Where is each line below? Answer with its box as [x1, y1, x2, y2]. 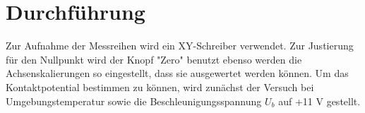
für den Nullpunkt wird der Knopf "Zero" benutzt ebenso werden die [6, 52, 302, 66]
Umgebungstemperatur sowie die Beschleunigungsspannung [6, 93, 262, 108]
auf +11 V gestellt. [278, 93, 361, 108]
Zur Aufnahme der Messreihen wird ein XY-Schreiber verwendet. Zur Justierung [6, 38, 354, 53]
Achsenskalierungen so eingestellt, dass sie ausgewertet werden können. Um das [6, 66, 349, 81]
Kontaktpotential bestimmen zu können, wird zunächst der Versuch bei [6, 79, 314, 94]
